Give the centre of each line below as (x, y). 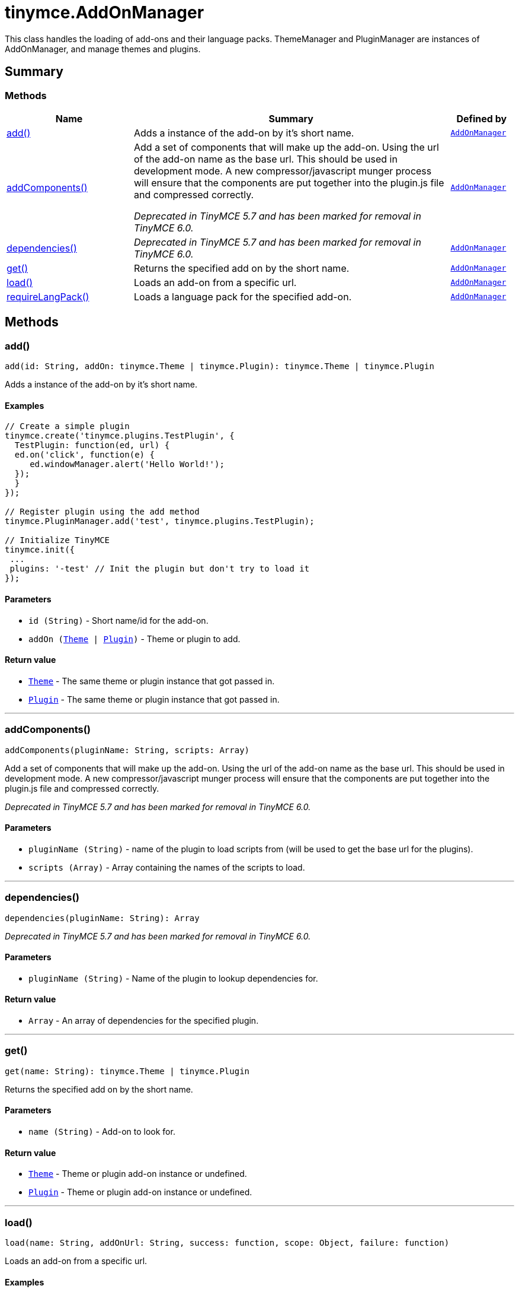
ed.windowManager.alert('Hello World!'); (127, 464)
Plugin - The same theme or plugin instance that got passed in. (154, 699)
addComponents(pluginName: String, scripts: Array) (127, 750)
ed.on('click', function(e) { (84, 455)
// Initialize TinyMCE (57, 540)
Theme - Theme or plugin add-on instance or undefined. (138, 1174)
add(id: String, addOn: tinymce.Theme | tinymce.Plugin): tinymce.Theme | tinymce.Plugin (220, 366)
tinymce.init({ (40, 550)
